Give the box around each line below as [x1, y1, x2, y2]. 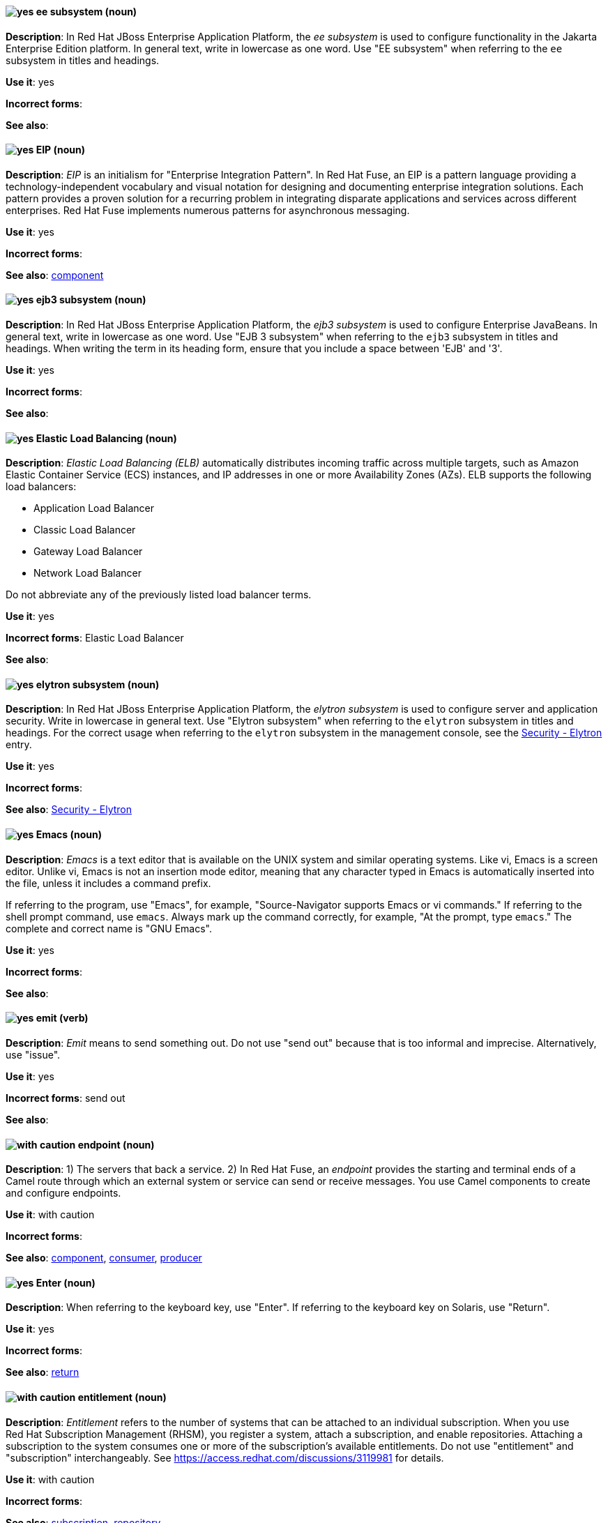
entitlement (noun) [77, 1391, 167, 1403]
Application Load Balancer [33, 502, 154, 515]
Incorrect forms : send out [6, 1091, 126, 1104]
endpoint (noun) [77, 1138, 155, 1151]
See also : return [6, 1366, 79, 1379]
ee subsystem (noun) [36, 6, 137, 17]
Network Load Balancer [33, 567, 142, 579]
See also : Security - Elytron [6, 803, 132, 816]
